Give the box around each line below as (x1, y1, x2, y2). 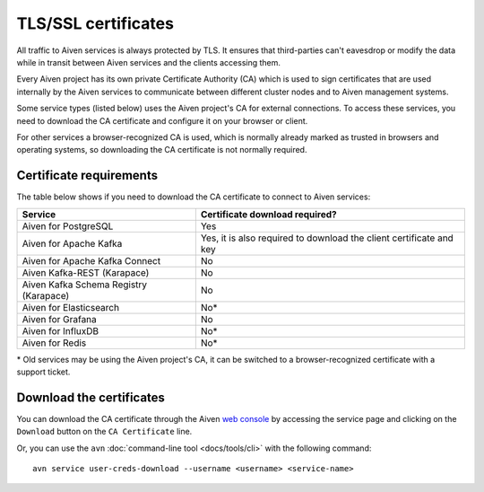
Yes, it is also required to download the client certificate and (200, 232, 454, 244)
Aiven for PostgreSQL (22, 220, 114, 233)
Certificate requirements (16, 168, 159, 183)
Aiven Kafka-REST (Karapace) (22, 266, 150, 278)
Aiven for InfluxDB (22, 324, 99, 337)
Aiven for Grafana (22, 312, 98, 325)
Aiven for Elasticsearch (22, 301, 120, 313)
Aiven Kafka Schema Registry (22, 278, 148, 291)
